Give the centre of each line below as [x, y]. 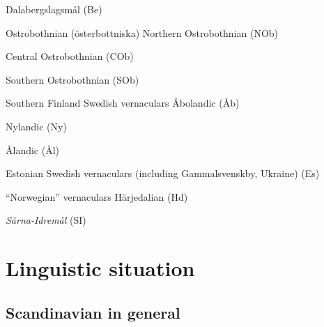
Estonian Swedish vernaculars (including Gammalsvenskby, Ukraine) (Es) [163, 173]
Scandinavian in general [93, 312]
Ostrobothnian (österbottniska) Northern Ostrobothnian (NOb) [142, 32]
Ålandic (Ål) [33, 150]
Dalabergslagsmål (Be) [54, 9]
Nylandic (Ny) [36, 126]
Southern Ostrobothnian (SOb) [72, 79]
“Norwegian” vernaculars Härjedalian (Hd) [97, 196]
